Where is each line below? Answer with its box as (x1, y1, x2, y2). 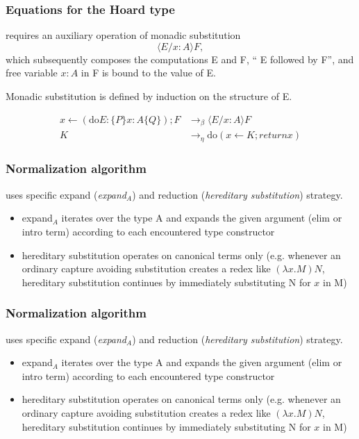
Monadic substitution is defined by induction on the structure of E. (6, 89, 292, 103)
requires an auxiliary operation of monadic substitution (6, 28, 241, 42)
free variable (6, 65, 58, 80)
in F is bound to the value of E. (81, 65, 216, 80)
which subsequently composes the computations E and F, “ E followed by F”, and (6, 51, 354, 66)
